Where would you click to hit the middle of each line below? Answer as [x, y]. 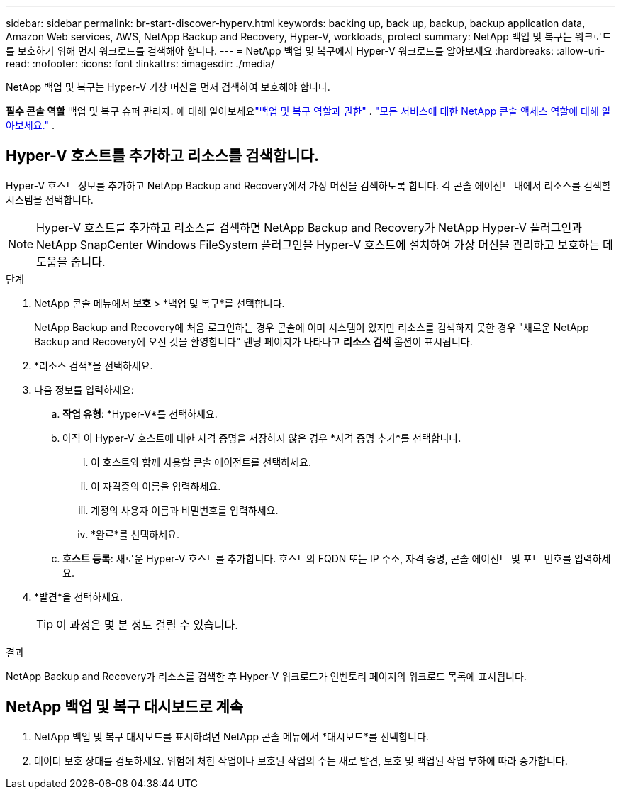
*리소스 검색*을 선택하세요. [94, 365]
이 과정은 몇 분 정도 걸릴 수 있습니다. [147, 624]
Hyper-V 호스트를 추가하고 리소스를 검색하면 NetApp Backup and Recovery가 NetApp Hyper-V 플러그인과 [309, 227]
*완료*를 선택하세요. [135, 534]
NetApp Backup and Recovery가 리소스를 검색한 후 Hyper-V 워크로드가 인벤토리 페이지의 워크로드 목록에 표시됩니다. [266, 676]
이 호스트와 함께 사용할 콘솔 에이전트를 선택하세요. [201, 462]
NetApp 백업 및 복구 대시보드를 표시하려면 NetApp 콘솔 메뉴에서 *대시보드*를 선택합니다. [231, 736]
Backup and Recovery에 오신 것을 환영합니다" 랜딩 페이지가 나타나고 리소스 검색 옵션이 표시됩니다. [253, 341]
